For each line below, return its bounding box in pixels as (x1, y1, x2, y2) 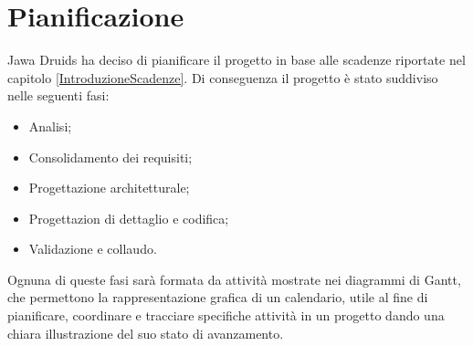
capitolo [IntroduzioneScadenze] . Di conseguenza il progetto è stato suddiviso (7, 68, 438, 87)
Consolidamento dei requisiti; (28, 147, 193, 166)
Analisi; (28, 116, 72, 135)
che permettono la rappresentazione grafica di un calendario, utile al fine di (7, 288, 428, 307)
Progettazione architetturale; (28, 178, 190, 197)
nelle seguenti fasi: (7, 86, 110, 105)
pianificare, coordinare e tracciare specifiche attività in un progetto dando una (7, 306, 445, 325)
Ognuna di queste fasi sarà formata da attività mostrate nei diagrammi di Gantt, (7, 269, 461, 288)
